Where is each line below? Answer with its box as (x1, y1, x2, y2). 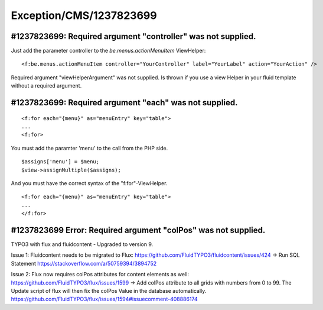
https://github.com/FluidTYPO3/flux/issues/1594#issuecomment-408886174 (11, 296, 198, 303)
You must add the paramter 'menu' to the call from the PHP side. (11, 144, 168, 151)
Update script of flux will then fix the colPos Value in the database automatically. (11, 288, 207, 295)
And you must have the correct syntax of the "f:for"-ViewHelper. (11, 179, 168, 186)
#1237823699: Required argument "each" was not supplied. (11, 98, 238, 108)
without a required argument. (11, 82, 82, 89)
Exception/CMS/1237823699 (11, 9, 157, 22)
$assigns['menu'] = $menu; (21, 159, 100, 165)
